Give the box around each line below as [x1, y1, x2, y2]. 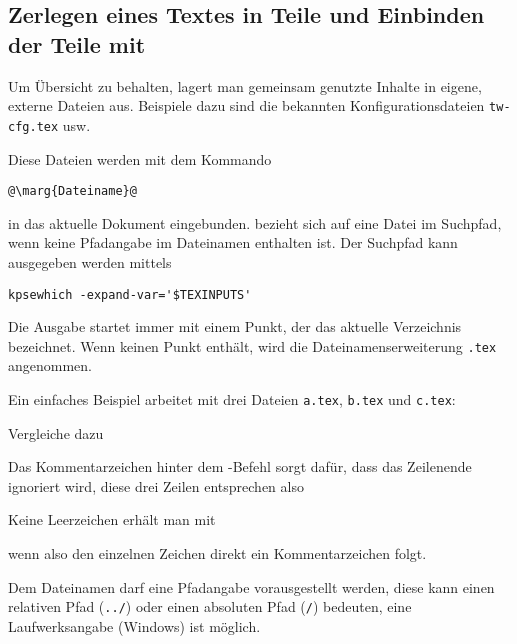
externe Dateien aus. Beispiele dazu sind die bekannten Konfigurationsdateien [8, 95, 485, 116]
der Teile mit [8, 28, 146, 59]
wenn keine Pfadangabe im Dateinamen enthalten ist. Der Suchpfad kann [8, 232, 458, 253]
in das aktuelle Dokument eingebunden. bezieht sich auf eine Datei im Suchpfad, [8, 212, 502, 233]
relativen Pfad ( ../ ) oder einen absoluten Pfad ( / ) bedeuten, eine [8, 596, 412, 617]
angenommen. [8, 355, 92, 376]
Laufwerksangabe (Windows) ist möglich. [8, 615, 261, 636]
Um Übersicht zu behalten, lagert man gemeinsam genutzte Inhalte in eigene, [8, 75, 482, 96]
